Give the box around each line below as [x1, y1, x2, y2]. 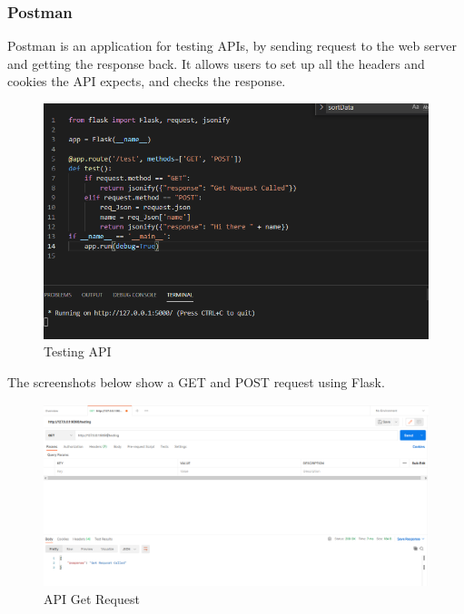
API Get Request [44, 589, 140, 608]
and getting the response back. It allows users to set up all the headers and [7, 54, 425, 73]
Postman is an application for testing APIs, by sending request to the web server [7, 36, 457, 55]
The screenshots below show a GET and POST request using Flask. [7, 372, 385, 391]
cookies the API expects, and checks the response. [7, 72, 286, 91]
